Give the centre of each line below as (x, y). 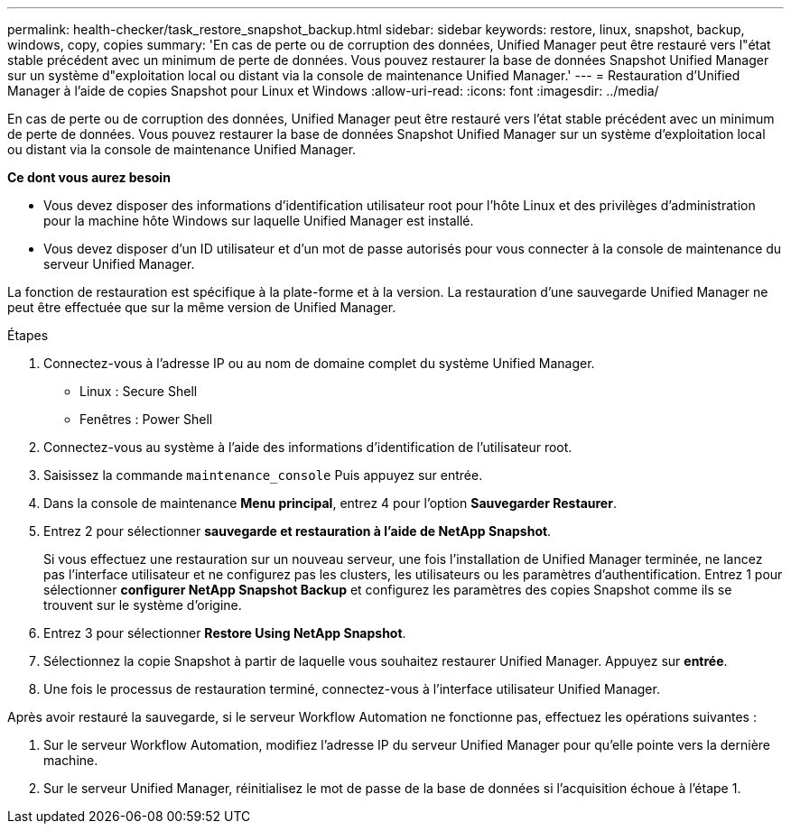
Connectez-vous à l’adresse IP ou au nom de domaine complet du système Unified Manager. (319, 363)
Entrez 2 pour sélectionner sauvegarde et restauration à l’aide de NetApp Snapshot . (298, 531)
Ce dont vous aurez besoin (89, 177)
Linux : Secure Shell (139, 391)
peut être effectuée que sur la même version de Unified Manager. (202, 307)
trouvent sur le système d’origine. (143, 605)
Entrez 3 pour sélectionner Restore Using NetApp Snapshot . (225, 633)
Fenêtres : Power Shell (146, 419)
